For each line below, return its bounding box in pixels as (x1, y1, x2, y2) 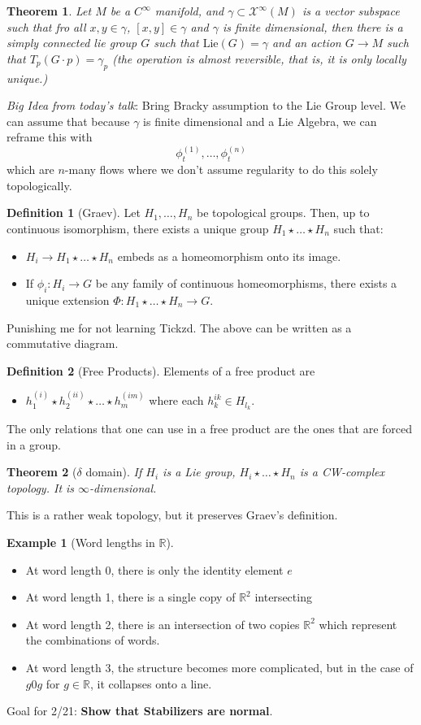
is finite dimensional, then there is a (222, 18, 403, 35)
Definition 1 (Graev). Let (7, 204, 141, 221)
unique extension (25, 291, 110, 308)
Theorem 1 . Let (7, 2, 92, 19)
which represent (319, 615, 397, 632)
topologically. (7, 176, 72, 193)
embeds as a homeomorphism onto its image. (117, 247, 341, 264)
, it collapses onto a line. (90, 675, 212, 692)
